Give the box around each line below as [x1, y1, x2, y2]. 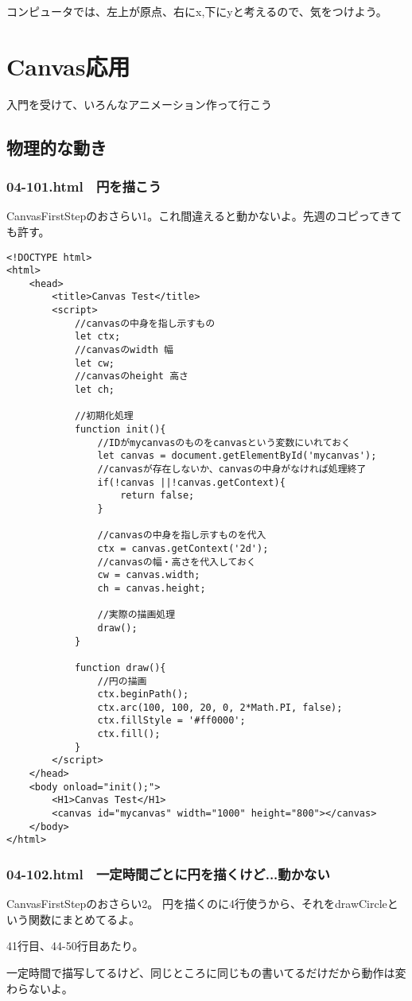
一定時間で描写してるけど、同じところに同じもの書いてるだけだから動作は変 [6, 964, 406, 981]
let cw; [74, 357, 115, 369]
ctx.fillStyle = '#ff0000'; [97, 715, 246, 727]
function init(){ [74, 424, 166, 436]
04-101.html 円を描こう [6, 177, 161, 196]
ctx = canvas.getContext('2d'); [97, 542, 269, 554]
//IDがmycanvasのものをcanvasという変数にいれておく [97, 436, 351, 448]
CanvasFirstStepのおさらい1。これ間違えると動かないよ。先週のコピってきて [6, 208, 402, 224]
